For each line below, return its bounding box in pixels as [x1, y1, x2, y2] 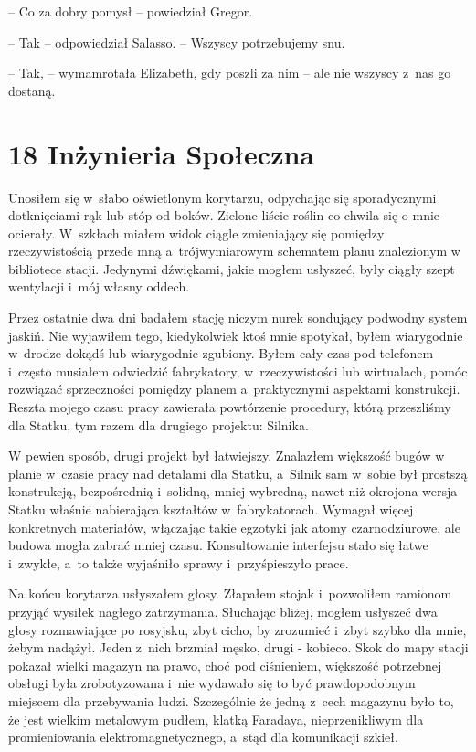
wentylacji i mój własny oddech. [8, 277, 190, 296]
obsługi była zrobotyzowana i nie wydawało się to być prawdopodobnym [8, 673, 416, 693]
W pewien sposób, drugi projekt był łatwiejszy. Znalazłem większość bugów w [8, 446, 445, 465]
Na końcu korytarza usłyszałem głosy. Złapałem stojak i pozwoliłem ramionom [8, 584, 452, 603]
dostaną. [8, 80, 56, 100]
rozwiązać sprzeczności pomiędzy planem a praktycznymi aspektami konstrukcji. [8, 379, 460, 398]
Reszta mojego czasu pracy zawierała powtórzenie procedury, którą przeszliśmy [8, 397, 451, 417]
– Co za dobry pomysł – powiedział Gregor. [8, 2, 253, 20]
